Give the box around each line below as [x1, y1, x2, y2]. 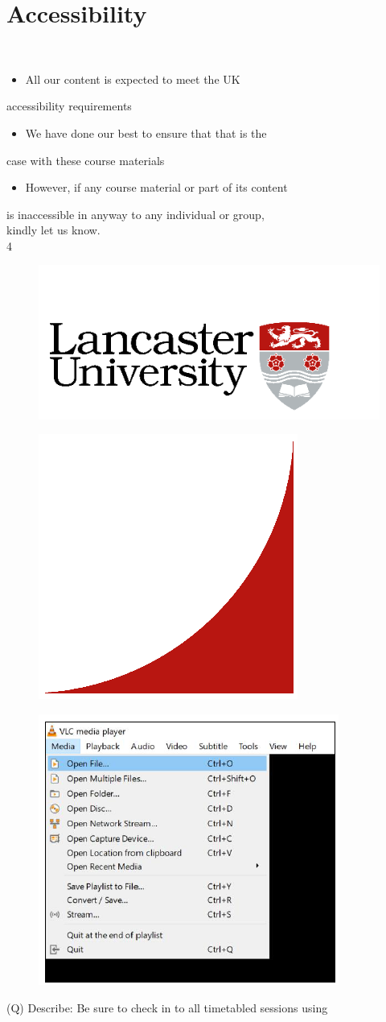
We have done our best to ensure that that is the [25, 124, 267, 141]
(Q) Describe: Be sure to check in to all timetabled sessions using [6, 999, 328, 1016]
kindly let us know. [6, 221, 101, 238]
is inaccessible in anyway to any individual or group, [6, 205, 265, 222]
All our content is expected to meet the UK [25, 70, 240, 87]
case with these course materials [6, 151, 165, 168]
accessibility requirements [6, 97, 132, 114]
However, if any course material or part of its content [25, 179, 288, 196]
